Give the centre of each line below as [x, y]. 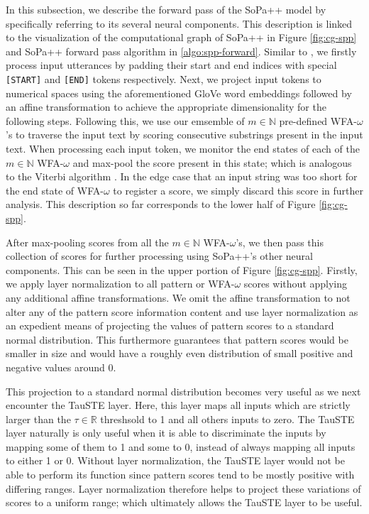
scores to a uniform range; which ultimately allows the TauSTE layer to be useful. [184, 502]
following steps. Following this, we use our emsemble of [125, 120]
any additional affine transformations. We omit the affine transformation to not [178, 297]
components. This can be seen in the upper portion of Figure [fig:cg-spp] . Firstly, [182, 269]
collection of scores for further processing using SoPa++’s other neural [160, 256]
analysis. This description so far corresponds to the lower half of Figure [161, 204]
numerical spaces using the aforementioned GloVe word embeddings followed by [179, 93]
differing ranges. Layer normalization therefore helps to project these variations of [183, 488]
